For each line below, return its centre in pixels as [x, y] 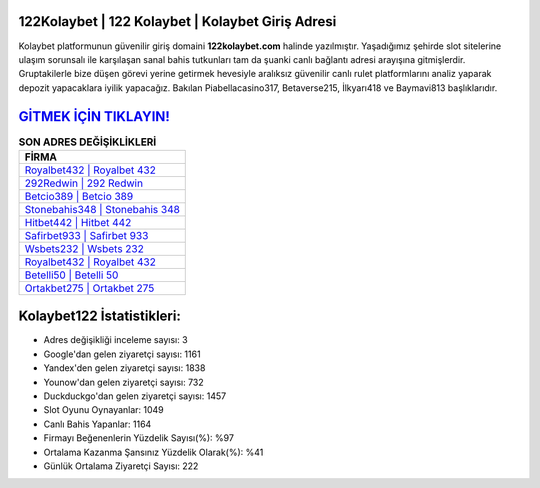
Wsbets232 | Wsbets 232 [84, 248]
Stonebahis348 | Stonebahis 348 [102, 209]
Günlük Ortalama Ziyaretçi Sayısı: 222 [121, 466]
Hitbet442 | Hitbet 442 [78, 222]
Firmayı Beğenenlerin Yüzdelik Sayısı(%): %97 [139, 438]
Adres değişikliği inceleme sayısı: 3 [116, 340]
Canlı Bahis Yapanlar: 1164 [97, 424]
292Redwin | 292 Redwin [84, 183]
